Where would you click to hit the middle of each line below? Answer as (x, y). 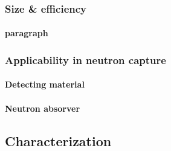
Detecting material (45, 84)
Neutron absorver (43, 108)
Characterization (58, 140)
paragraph (27, 33)
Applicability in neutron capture (85, 59)
